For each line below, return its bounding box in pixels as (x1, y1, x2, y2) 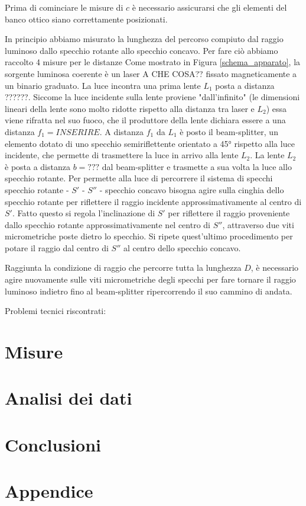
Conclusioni (5, 432, 101, 456)
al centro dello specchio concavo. (123, 241, 241, 254)
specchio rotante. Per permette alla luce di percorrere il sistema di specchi (5, 172, 273, 184)
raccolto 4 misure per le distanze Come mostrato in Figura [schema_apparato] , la (5, 56, 301, 68)
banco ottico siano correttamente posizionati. (5, 12, 168, 25)
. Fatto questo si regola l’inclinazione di (12, 207, 155, 219)
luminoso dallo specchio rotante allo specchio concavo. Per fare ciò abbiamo (5, 44, 278, 56)
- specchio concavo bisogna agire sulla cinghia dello (99, 183, 284, 196)
